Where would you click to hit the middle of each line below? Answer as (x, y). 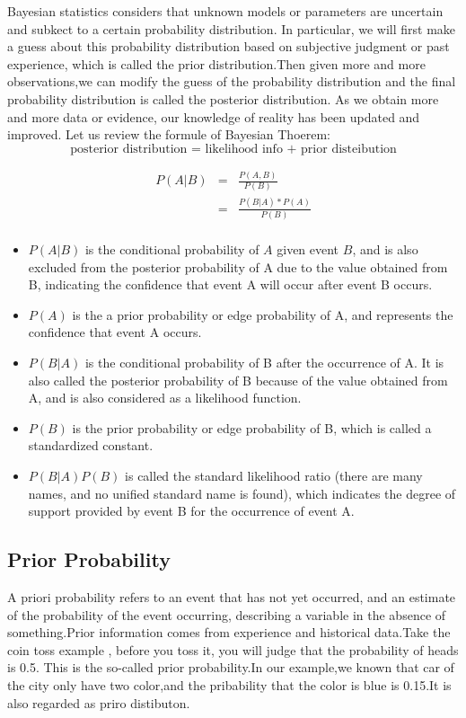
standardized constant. (91, 445)
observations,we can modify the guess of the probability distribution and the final (232, 81)
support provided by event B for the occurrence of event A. (191, 511)
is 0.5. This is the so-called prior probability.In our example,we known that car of (231, 667)
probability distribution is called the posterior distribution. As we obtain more (223, 98)
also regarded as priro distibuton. (99, 702)
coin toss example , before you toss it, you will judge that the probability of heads (233, 649)
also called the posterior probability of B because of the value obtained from (238, 380)
